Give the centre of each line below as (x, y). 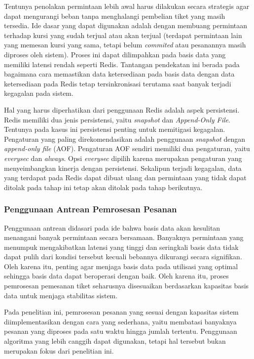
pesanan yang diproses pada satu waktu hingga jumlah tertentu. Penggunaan (121, 331)
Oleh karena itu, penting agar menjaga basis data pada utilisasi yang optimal (121, 266)
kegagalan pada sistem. (39, 93)
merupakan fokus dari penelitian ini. (59, 350)
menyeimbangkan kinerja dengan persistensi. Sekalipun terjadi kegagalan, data (123, 168)
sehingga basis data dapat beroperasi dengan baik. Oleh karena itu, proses (116, 276)
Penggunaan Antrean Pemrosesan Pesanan (91, 209)
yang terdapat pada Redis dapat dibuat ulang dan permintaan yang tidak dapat (125, 178)
